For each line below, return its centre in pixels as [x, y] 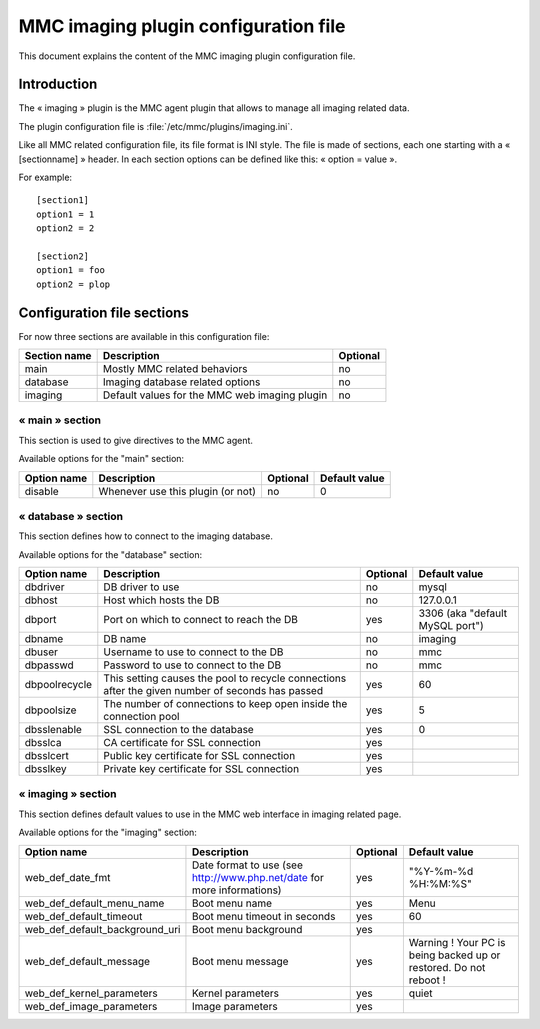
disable [41, 491]
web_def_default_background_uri [102, 929]
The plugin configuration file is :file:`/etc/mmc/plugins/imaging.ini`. [156, 126]
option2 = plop [73, 284]
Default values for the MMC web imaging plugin [215, 395]
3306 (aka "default [463, 613]
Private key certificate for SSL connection [201, 769]
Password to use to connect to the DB [192, 665]
